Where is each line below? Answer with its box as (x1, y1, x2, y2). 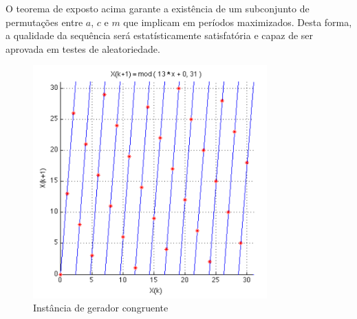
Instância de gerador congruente (33, 300, 169, 315)
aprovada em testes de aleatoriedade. (6, 41, 160, 56)
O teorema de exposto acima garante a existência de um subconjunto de (6, 1, 310, 15)
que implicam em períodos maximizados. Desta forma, (123, 14, 352, 29)
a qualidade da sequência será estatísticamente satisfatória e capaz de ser (6, 28, 314, 43)
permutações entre (6, 14, 83, 29)
